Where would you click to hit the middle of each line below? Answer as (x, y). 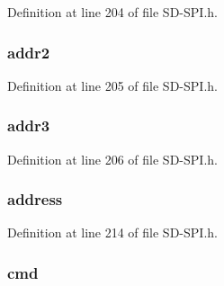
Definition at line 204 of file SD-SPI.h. (112, 12)
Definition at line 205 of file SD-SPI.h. (112, 85)
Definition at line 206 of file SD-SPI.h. (112, 159)
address (35, 199)
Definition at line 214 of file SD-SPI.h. (112, 232)
